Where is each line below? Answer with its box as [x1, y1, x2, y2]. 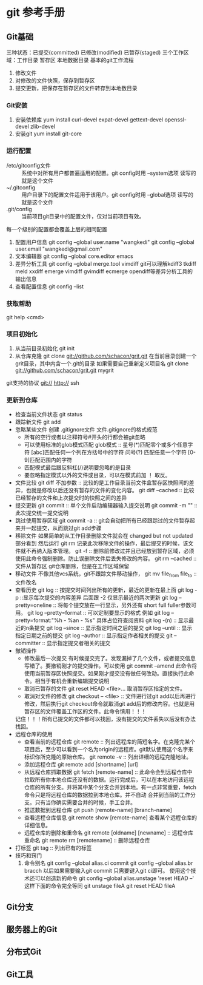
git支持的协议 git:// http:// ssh [6, 379, 80, 387]
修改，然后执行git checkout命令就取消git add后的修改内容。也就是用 [24, 700, 195, 708]
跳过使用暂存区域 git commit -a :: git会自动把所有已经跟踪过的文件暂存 [15, 517, 190, 524]
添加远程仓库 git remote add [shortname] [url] [24, 761, 138, 768]
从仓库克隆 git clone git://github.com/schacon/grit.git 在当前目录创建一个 [15, 353, 197, 360]
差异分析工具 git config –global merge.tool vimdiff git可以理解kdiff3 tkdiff [15, 260, 197, 267]
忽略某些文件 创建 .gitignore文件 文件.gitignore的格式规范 [15, 426, 158, 433]
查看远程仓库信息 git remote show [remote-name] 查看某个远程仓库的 [24, 814, 198, 821]
